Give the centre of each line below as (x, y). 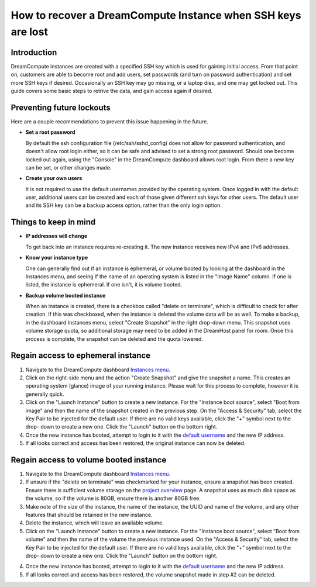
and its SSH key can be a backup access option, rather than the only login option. (123, 205)
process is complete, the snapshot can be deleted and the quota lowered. (114, 339)
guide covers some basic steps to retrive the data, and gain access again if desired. (112, 91)
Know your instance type (57, 258)
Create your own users (54, 178)
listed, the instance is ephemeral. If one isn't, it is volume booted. (104, 285)
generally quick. (45, 394)
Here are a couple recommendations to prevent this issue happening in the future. (110, 121)
